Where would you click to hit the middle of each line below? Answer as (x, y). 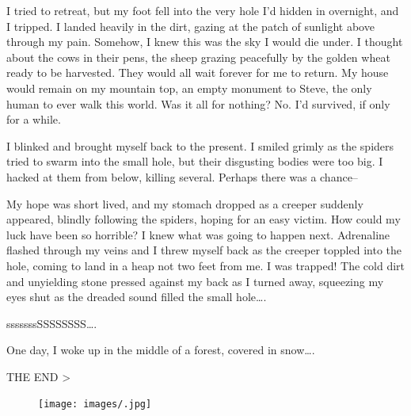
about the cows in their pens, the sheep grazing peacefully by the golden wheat (198, 57)
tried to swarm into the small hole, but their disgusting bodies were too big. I (195, 161)
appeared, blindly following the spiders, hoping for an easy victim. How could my (204, 219)
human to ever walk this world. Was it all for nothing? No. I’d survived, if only (198, 103)
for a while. (34, 119)
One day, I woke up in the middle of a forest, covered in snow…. (161, 350)
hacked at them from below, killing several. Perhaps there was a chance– (182, 176)
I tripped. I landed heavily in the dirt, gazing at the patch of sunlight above (190, 26)
